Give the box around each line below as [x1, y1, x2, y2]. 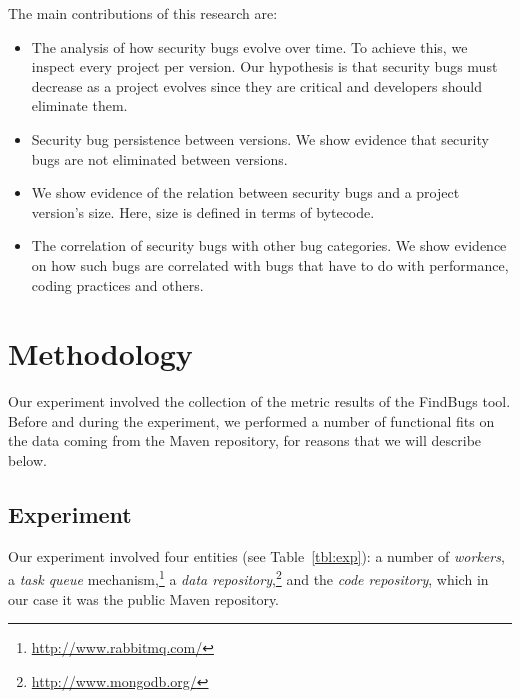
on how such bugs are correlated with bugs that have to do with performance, [31, 254, 509, 275]
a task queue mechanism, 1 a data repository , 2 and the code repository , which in [8, 566, 489, 590]
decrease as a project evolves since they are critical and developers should [31, 75, 482, 96]
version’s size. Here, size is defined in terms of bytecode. [31, 201, 375, 222]
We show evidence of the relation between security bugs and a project [31, 182, 460, 203]
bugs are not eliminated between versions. [31, 148, 288, 169]
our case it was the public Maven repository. [8, 588, 280, 609]
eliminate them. [31, 95, 128, 116]
